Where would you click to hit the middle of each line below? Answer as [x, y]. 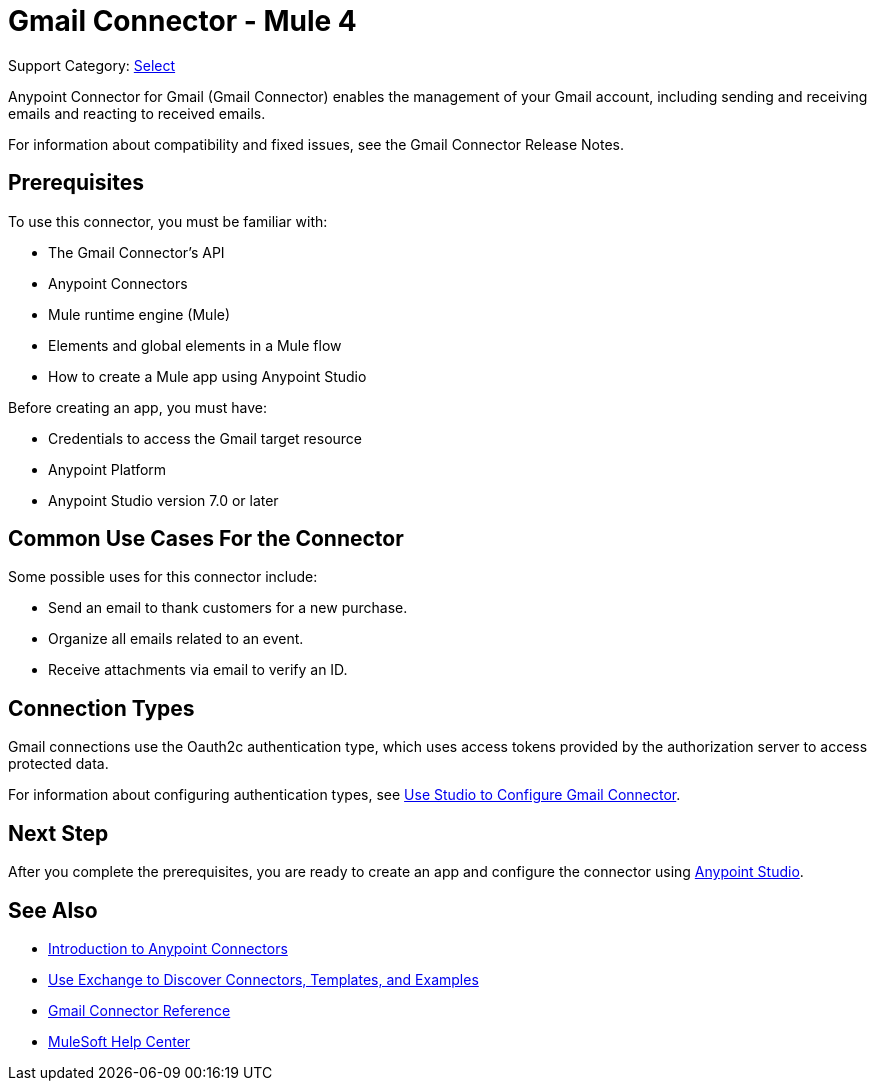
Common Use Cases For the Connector [206, 539]
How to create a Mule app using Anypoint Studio [207, 376]
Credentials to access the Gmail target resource [205, 438]
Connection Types [101, 708]
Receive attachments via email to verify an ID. [198, 670]
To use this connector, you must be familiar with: [168, 221]
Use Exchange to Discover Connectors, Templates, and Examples [263, 979]
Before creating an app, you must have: [138, 407]
